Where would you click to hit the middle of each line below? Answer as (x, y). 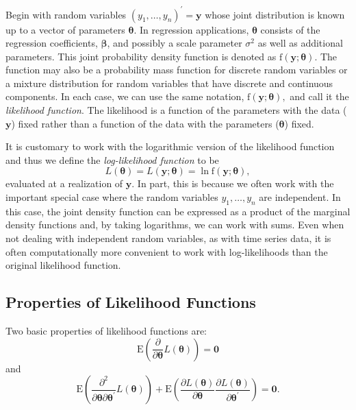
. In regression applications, (191, 29)
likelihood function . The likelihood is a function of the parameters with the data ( (176, 110)
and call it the (319, 96)
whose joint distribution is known (275, 14)
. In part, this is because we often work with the (233, 183)
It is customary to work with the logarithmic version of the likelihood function (170, 146)
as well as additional (300, 43)
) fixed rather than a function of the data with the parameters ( (145, 123)
